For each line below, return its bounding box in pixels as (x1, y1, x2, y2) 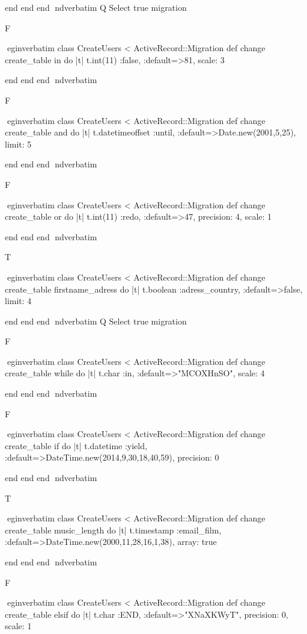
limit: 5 (5, 137, 32, 150)
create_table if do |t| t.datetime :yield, (5, 439, 147, 452)
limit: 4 (5, 294, 32, 307)
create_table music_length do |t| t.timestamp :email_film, (5, 523, 222, 536)
